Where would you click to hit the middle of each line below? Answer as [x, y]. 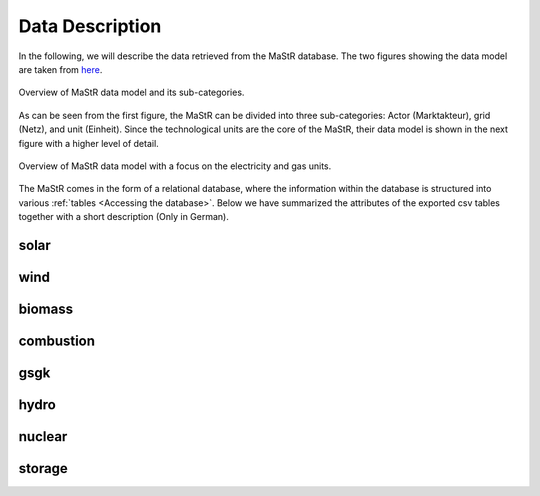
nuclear [43, 436]
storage [43, 468]
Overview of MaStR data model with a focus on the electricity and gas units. [175, 166]
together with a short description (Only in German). [123, 217]
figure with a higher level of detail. [88, 143]
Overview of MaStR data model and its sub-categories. [131, 92]
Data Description [90, 26]
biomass [46, 308]
